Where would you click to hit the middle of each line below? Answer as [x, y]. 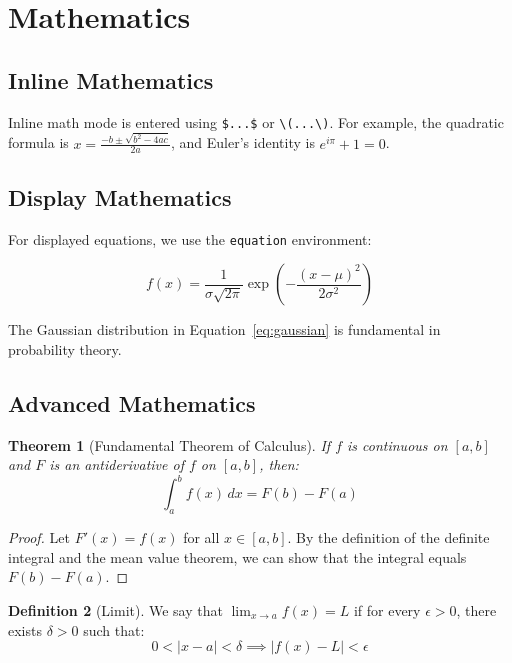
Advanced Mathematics [132, 402]
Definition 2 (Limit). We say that [115, 609]
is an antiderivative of [116, 464]
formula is [38, 142]
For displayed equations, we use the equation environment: [190, 238]
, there [476, 609]
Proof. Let [39, 537]
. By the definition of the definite [388, 537]
